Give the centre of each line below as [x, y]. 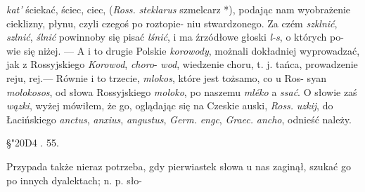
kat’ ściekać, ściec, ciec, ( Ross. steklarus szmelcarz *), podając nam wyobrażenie [179, 9]
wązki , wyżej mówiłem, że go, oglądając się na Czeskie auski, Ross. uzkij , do [170, 105]
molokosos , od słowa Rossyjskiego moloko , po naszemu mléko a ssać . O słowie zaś [182, 91]
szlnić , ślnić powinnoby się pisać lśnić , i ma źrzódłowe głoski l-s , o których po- [175, 37]
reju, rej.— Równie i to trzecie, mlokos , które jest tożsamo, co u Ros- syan [166, 77]
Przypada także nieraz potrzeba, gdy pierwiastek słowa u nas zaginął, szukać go [179, 166]
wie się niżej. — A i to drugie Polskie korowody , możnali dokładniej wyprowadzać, [183, 50]
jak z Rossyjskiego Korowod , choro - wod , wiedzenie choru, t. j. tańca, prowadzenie [182, 64]
